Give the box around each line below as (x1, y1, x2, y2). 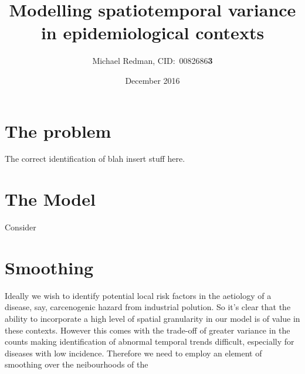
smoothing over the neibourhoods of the (5, 358, 148, 370)
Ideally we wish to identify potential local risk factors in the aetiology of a (5, 289, 272, 301)
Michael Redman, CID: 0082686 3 (92, 55, 213, 67)
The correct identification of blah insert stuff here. (5, 152, 185, 165)
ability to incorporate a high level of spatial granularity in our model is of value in (5, 312, 300, 325)
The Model (5, 187, 96, 211)
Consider (5, 221, 36, 233)
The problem (5, 118, 111, 142)
